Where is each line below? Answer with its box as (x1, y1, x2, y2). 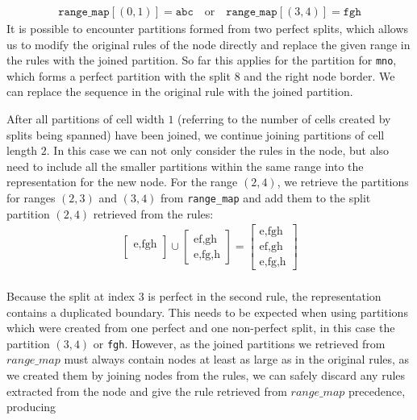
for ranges (6, 189, 56, 206)
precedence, (348, 382, 406, 399)
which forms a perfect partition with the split (6, 67, 231, 84)
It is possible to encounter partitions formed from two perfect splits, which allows (6, 20, 409, 37)
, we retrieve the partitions (277, 173, 409, 190)
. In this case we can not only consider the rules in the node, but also (46, 142, 390, 159)
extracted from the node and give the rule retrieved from (6, 382, 287, 399)
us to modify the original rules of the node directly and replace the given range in (6, 35, 411, 52)
